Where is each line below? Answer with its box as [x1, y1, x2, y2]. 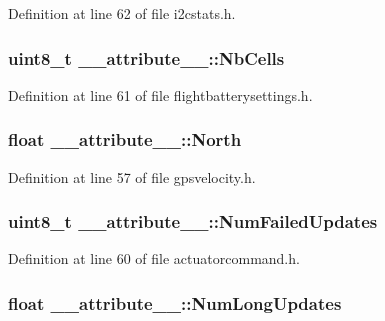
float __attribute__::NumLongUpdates [8, 290, 342, 315]
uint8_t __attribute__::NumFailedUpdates [8, 209, 378, 234]
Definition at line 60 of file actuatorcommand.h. [8, 248, 300, 269]
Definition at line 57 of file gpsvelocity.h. [8, 166, 256, 187]
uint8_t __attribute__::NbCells [8, 45, 285, 70]
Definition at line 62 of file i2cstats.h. [8, 3, 236, 23]
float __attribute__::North [8, 127, 242, 152]
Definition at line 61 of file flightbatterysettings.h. [8, 84, 313, 105]
